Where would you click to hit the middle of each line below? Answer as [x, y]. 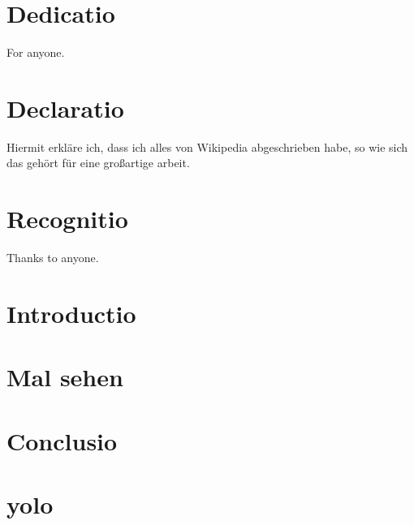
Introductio [71, 313]
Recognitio [67, 219]
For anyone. [36, 52]
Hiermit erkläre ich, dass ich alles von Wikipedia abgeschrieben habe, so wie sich [207, 146]
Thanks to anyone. [53, 258]
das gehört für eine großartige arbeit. [98, 163]
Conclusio [62, 440]
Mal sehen [65, 377]
